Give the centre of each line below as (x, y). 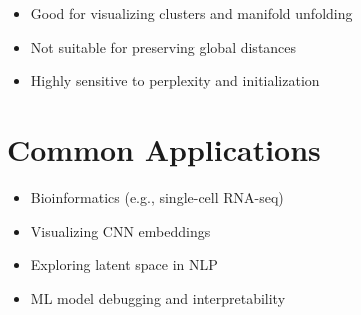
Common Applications (164, 148)
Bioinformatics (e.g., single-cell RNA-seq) (157, 196)
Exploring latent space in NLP (124, 264)
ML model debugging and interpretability (158, 297)
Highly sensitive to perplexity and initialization (175, 80)
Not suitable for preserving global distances (163, 46)
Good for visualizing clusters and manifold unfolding (191, 13)
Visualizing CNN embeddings (120, 230)
